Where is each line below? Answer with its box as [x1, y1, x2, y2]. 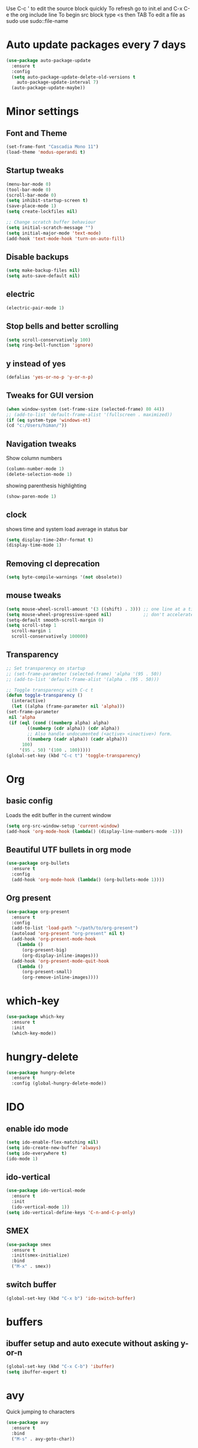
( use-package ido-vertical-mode [6, 1188, 85, 1194]
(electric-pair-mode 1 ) [6, 305, 65, 311]
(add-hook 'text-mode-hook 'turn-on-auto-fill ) [6, 236, 126, 242]
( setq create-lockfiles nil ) [6, 209, 78, 214]
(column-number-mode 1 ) [6, 466, 65, 472]
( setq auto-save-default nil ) [6, 273, 81, 279]
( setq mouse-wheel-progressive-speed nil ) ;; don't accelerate [6, 611, 194, 617]
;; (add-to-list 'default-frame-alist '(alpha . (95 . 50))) [6, 676, 160, 682]
